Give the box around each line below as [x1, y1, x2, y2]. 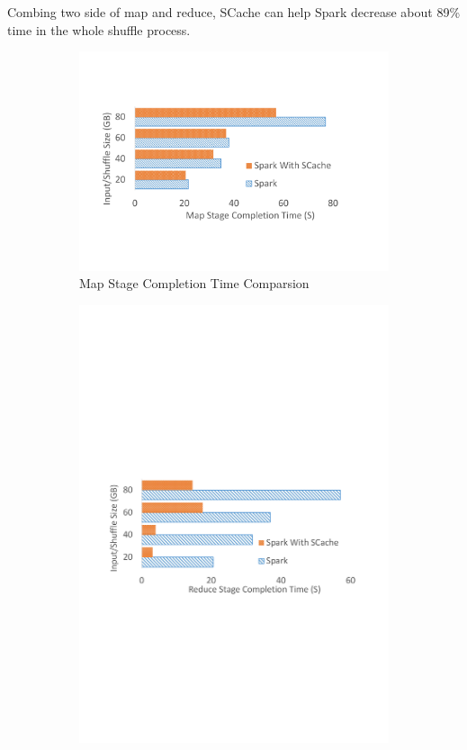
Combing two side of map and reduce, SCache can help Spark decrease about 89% [7, 3, 461, 21]
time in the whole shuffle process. [7, 20, 191, 39]
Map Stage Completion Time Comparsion [79, 274, 310, 293]
